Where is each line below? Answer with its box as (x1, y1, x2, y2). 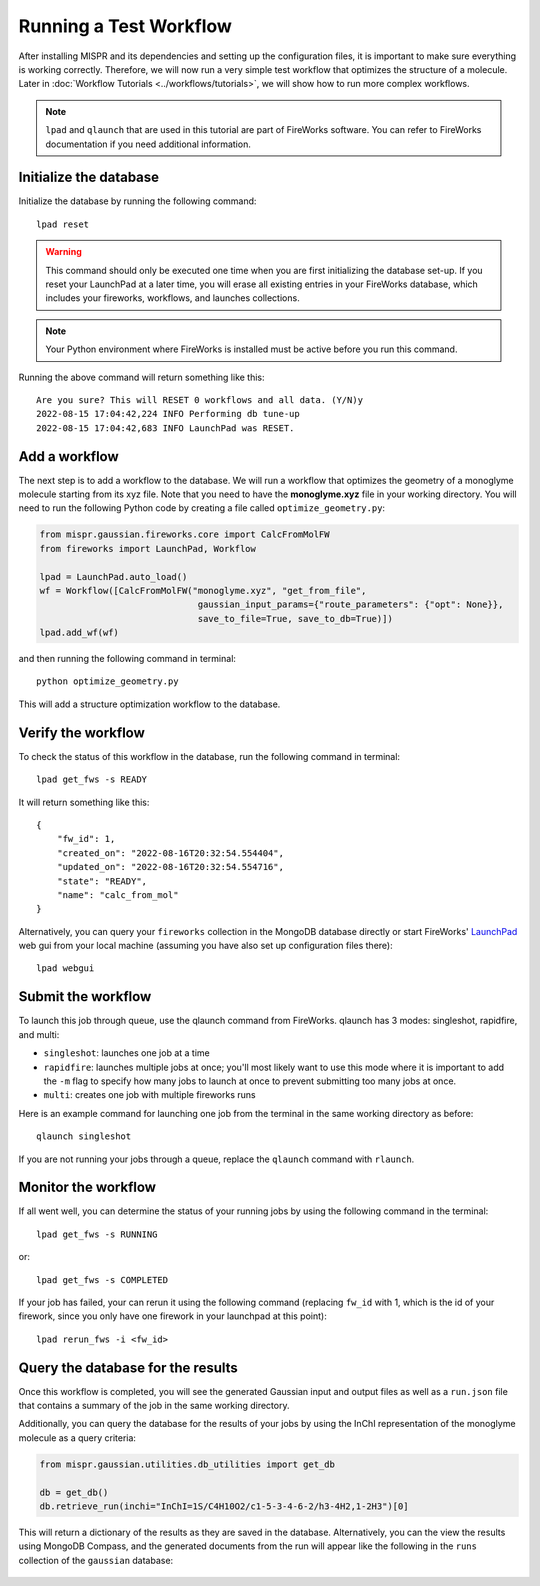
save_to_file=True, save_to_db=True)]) (197, 613, 394, 624)
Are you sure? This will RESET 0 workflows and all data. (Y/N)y (36, 394, 364, 405)
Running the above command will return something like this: (18, 371, 265, 383)
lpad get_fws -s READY (36, 774, 148, 785)
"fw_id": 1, (56, 833, 116, 845)
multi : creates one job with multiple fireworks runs (43, 1089, 256, 1101)
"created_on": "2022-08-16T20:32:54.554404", (56, 847, 285, 859)
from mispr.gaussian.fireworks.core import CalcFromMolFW (39, 529, 330, 540)
